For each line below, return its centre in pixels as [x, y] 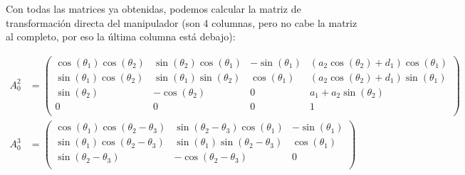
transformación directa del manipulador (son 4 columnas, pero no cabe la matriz [182, 22]
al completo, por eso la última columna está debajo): [121, 36]
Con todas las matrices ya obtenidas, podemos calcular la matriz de [153, 9]
